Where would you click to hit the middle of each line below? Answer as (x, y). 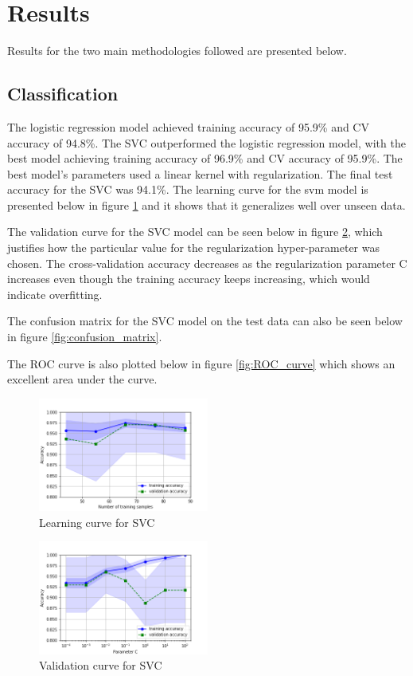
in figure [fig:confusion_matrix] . (85, 337)
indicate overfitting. (55, 294)
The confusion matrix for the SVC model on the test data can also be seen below (205, 321)
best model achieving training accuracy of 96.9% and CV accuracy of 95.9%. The (205, 158)
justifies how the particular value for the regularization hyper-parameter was (194, 248)
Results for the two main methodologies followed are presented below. (177, 51)
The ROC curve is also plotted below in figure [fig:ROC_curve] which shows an (201, 363)
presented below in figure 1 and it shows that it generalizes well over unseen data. (206, 204)
